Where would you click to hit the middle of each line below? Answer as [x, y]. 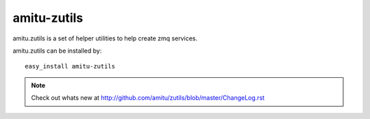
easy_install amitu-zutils [70, 66]
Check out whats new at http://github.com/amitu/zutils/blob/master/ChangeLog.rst [148, 98]
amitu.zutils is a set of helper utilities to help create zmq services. [105, 38]
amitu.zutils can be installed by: [57, 51]
